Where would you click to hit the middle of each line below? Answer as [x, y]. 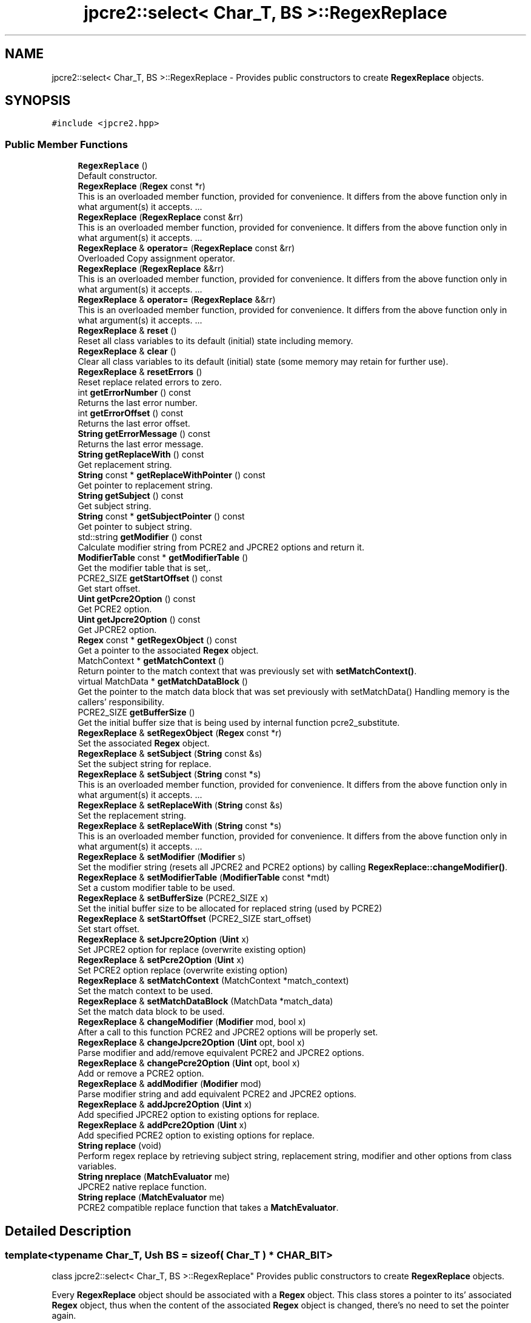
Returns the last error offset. [134, 424]
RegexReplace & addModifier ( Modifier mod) [170, 1084]
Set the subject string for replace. [145, 764]
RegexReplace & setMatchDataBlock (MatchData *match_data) [205, 1001]
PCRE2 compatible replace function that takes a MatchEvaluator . [208, 1208]
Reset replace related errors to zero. [150, 382]
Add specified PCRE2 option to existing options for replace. [196, 1135]
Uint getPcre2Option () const [137, 599]
